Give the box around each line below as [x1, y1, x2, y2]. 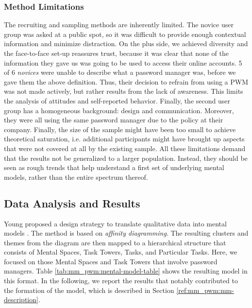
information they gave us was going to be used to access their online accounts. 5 [4, 57, 242, 68]
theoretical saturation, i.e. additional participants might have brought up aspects [4, 134, 245, 144]
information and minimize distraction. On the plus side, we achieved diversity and [4, 38, 248, 49]
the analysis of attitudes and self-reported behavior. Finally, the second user [4, 95, 230, 105]
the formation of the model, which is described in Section [4, 285, 174, 295]
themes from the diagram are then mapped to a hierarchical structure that [4, 237, 226, 247]
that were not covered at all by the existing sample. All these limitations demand [4, 143, 246, 153]
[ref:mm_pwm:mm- [176, 285, 234, 295]
